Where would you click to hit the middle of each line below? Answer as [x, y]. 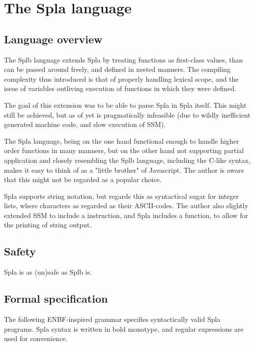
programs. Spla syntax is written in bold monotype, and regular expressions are [124, 329]
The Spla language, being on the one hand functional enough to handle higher [122, 141]
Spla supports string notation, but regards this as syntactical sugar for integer [122, 196]
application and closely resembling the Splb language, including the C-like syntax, [127, 160]
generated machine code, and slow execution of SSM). [85, 124]
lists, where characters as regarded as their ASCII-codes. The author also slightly [126, 205]
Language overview [53, 39]
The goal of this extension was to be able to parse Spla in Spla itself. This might [125, 105]
